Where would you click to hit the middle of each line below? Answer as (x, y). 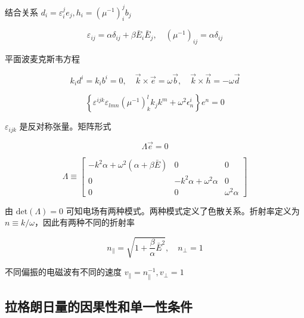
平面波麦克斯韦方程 (42, 59)
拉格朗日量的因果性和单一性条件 (99, 306)
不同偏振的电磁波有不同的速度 (63, 272)
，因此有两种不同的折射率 (85, 222)
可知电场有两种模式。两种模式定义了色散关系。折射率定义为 (183, 210)
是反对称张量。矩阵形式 (65, 126)
